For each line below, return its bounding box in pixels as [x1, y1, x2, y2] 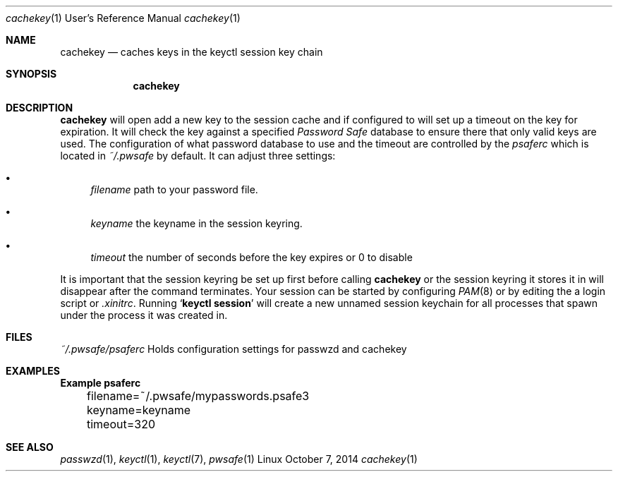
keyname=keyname [86, 403, 190, 417]
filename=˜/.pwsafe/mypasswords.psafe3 [86, 389, 310, 403]
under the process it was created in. [60, 309, 228, 321]
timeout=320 [86, 417, 156, 431]
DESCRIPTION [6, 102, 73, 114]
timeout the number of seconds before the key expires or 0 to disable [90, 251, 413, 263]
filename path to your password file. [90, 183, 258, 195]
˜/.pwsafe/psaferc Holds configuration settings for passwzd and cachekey [60, 343, 407, 355]
